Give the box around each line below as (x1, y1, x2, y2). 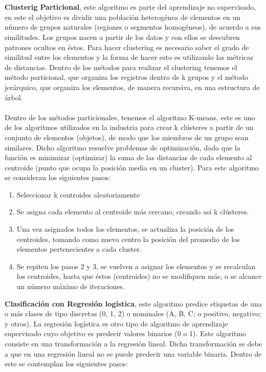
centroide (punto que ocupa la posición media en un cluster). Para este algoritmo (5, 162, 259, 172)
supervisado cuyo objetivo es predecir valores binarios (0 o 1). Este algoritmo (5, 328, 246, 339)
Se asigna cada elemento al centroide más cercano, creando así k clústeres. (16, 206, 249, 217)
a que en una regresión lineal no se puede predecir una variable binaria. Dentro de (5, 348, 262, 359)
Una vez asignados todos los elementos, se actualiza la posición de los (16, 224, 234, 234)
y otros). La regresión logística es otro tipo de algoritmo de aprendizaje (5, 318, 228, 329)
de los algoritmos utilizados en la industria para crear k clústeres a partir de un (5, 122, 254, 133)
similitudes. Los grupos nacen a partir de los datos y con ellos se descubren (5, 31, 240, 42)
